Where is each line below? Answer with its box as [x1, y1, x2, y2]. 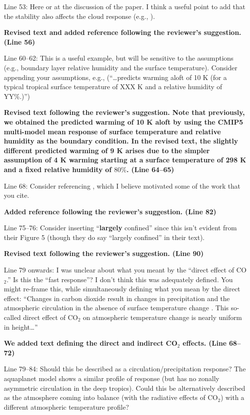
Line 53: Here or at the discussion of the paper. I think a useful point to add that [4, 1, 246, 11]
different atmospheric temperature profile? [4, 401, 129, 412]
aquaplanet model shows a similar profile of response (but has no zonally [4, 373, 220, 383]
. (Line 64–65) [126, 164, 175, 174]
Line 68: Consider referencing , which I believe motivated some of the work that [4, 180, 240, 191]
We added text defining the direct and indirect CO [4, 338, 177, 348]
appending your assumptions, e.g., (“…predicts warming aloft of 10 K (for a [4, 72, 227, 82]
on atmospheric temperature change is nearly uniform [83, 312, 242, 322]
